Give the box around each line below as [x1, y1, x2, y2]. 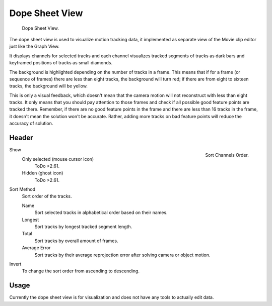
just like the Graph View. [9, 43, 60, 50]
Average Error [22, 245, 51, 251]
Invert [9, 261, 22, 267]
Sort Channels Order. [205, 152, 249, 158]
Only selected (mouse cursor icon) [22, 156, 94, 162]
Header [9, 134, 33, 142]
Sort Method [9, 186, 36, 192]
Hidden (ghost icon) [22, 170, 63, 176]
